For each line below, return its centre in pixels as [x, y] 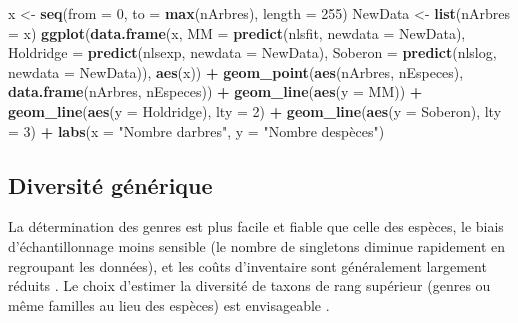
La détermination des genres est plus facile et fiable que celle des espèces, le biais [256, 226]
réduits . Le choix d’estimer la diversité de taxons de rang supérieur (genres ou [249, 285]
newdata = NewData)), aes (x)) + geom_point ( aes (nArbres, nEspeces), [236, 71]
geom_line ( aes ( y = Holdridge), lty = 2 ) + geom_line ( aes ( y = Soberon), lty [255, 110]
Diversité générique [110, 184]
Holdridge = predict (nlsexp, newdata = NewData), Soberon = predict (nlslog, [252, 52]
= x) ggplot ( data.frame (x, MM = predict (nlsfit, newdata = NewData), [237, 32]
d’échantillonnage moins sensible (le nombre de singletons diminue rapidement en [257, 245]
